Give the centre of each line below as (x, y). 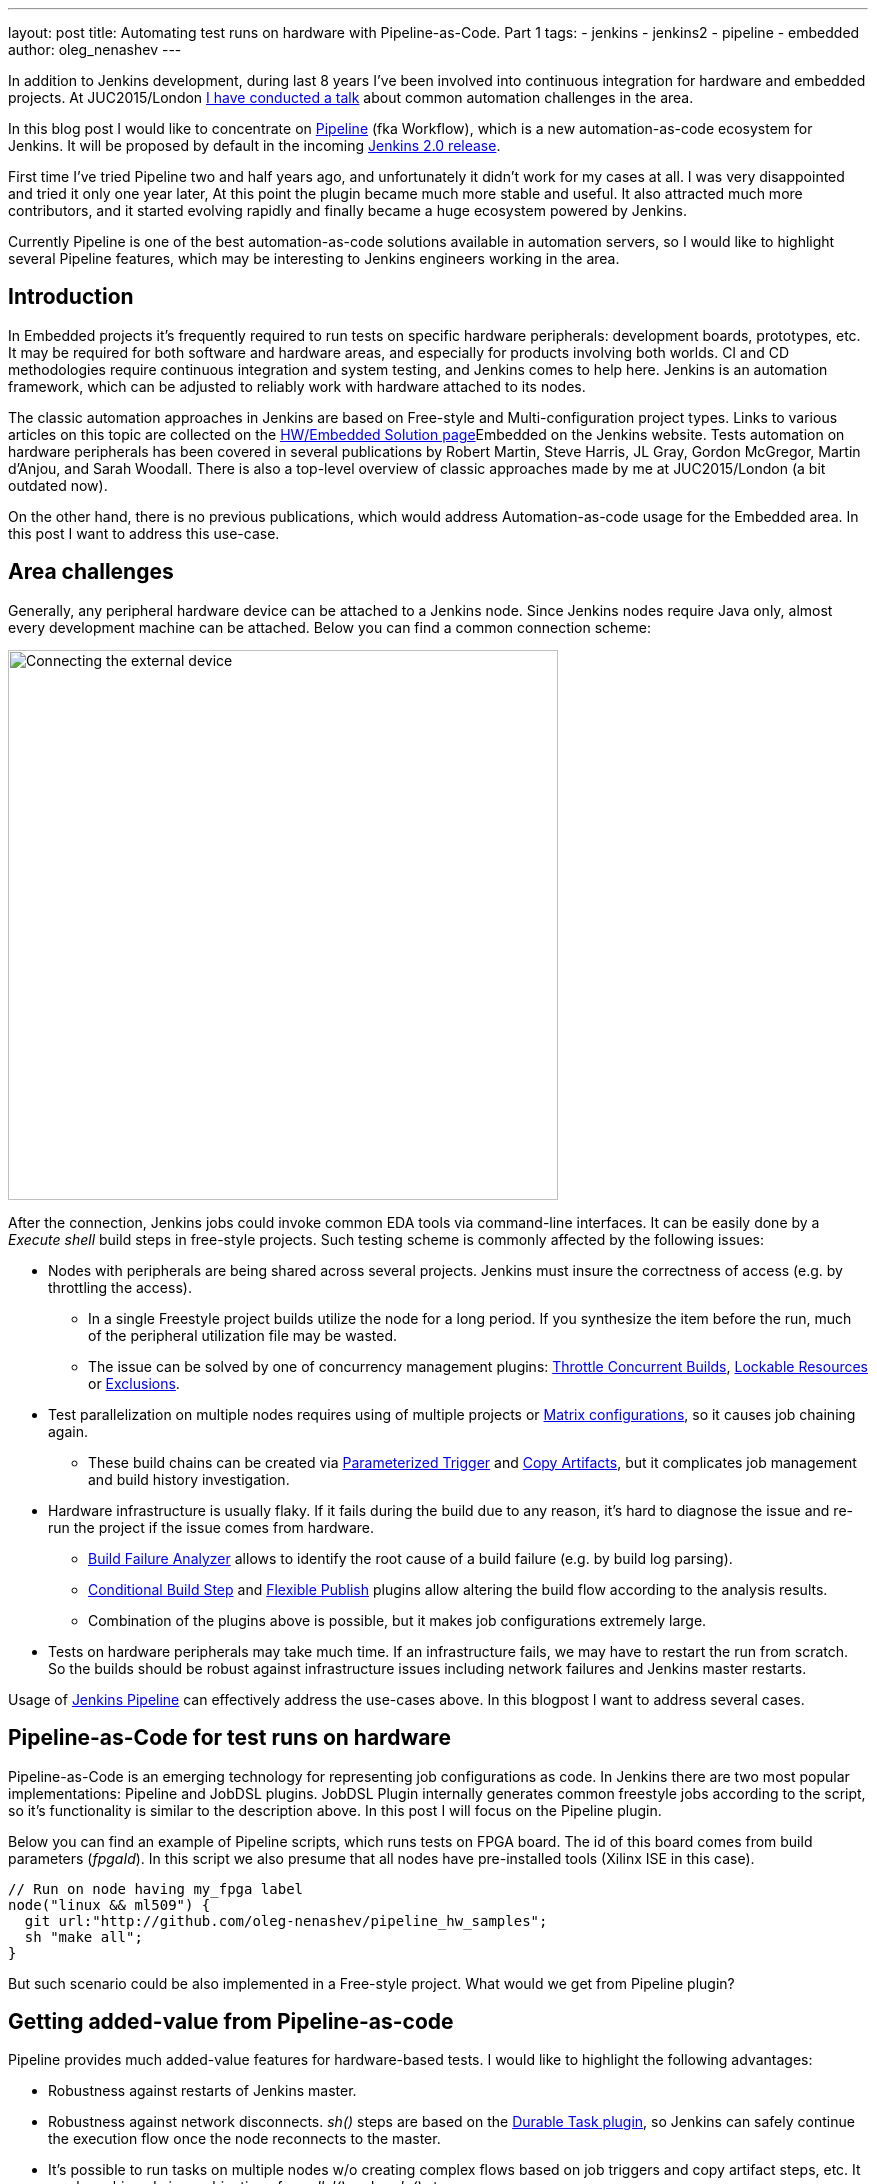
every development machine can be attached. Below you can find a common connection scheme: (329, 627)
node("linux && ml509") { (109, 1904)
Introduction (71, 297)
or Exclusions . (134, 1383)
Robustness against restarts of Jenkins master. (202, 2091)
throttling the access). (120, 1287)
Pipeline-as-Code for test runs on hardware (229, 1738)
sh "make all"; (83, 1936)
